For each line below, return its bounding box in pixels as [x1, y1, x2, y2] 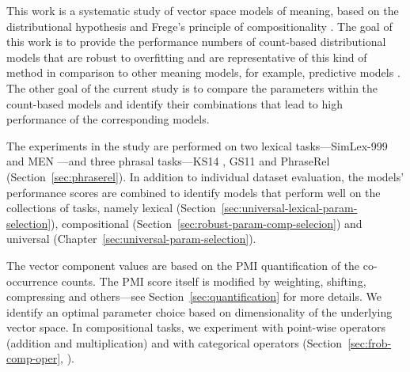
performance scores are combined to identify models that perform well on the [6, 184, 381, 200]
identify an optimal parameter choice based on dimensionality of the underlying [6, 303, 393, 320]
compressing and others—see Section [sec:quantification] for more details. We [6, 288, 382, 305]
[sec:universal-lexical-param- [221, 199, 358, 216]
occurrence [6, 272, 59, 289]
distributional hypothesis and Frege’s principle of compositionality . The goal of [6, 17, 393, 34]
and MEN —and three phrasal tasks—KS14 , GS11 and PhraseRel [6, 153, 330, 169]
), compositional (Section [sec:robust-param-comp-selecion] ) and [51, 214, 363, 231]
